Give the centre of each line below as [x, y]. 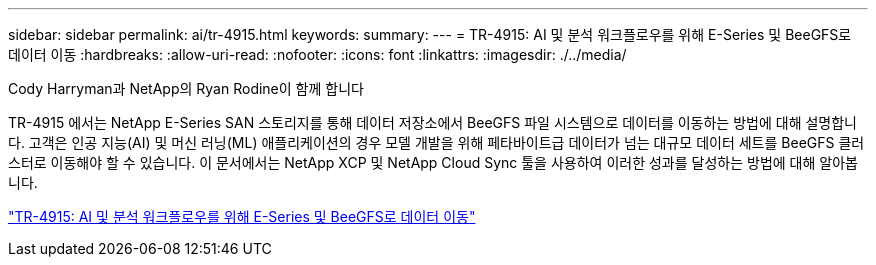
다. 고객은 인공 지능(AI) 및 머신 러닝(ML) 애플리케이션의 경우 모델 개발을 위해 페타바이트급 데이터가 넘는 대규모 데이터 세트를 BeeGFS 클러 [436, 142]
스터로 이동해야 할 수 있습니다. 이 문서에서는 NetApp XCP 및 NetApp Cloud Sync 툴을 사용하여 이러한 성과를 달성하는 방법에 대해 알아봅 [433, 162]
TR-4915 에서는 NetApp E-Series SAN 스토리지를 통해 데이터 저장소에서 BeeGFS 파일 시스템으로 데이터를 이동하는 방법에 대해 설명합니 [432, 122]
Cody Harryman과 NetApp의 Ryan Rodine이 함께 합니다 [186, 88]
